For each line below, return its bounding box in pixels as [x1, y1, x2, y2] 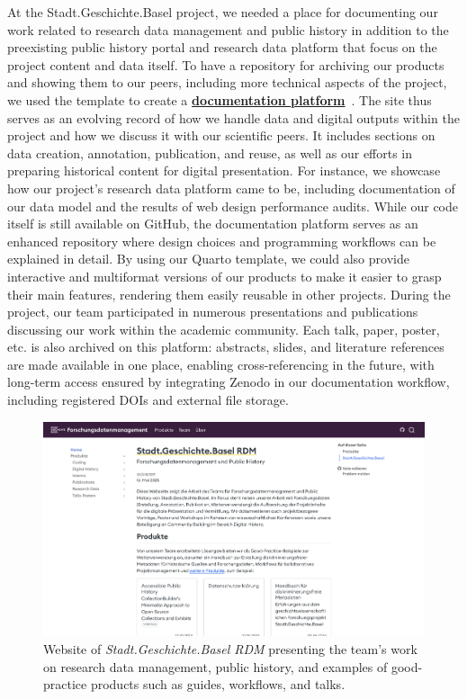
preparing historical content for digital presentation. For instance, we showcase [7, 161, 441, 180]
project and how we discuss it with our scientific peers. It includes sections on [7, 126, 436, 145]
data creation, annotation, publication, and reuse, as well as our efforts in [7, 143, 413, 162]
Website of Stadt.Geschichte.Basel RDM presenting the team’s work [43, 639, 418, 658]
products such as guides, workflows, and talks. [90, 675, 346, 694]
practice [43, 675, 87, 694]
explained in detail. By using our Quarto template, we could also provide [7, 249, 409, 268]
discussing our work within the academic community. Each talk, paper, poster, [7, 319, 440, 338]
